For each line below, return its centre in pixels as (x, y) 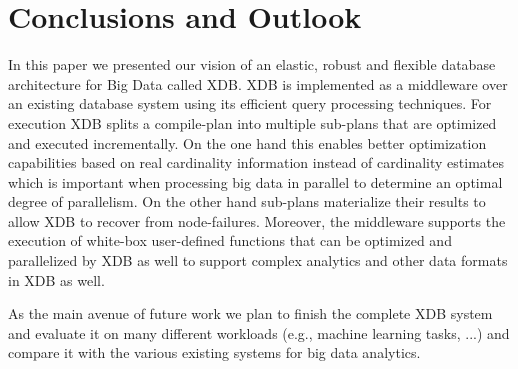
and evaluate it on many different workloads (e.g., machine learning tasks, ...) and (259, 332)
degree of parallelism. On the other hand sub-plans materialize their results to (247, 201)
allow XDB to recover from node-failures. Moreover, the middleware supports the (257, 220)
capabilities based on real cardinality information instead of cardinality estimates (256, 162)
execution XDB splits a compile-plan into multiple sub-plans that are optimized (252, 122)
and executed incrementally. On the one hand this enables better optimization (247, 142)
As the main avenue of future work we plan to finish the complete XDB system (250, 313)
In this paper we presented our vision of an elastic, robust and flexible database (252, 64)
